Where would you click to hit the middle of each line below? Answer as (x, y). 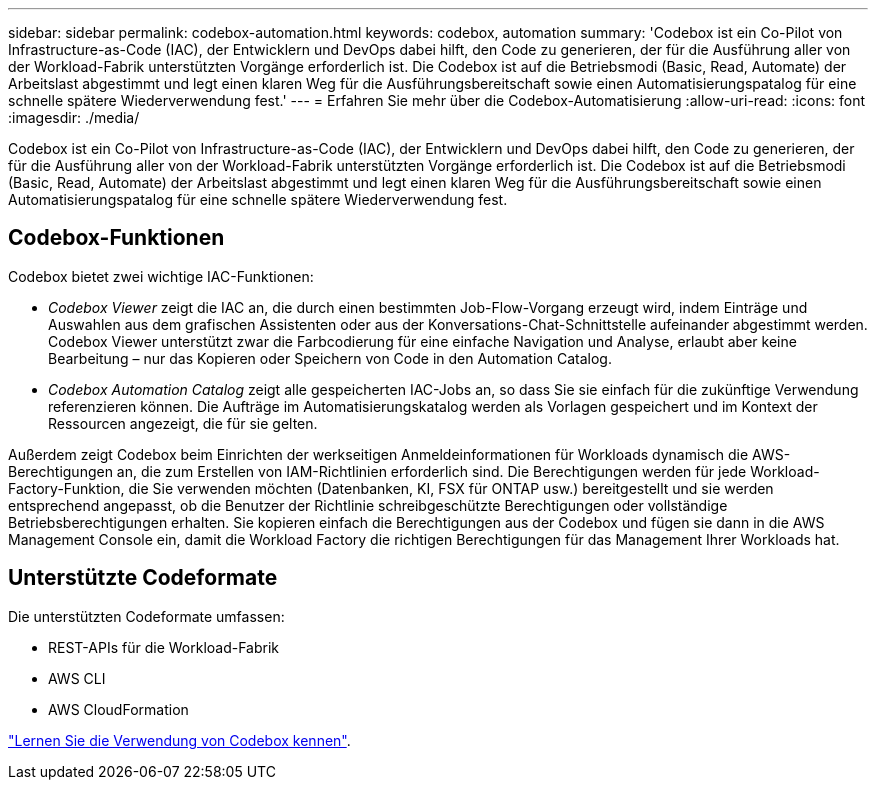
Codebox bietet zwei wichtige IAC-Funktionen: (161, 276)
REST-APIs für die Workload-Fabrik (164, 647)
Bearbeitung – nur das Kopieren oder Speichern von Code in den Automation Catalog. (330, 358)
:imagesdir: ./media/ (74, 117)
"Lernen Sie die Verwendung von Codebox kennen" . (179, 740)
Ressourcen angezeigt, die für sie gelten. (183, 423)
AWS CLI (77, 678)
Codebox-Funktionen (116, 238)
